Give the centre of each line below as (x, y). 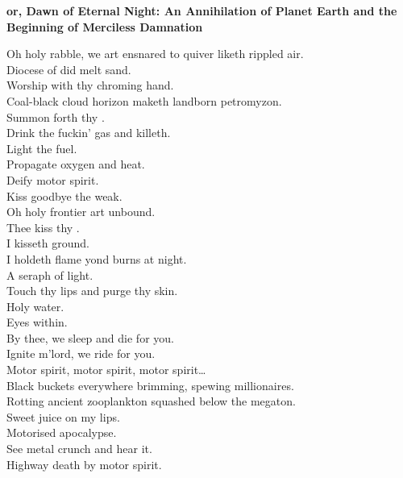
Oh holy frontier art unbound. (81, 212)
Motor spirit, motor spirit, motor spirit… (106, 370)
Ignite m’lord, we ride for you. (81, 353)
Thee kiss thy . (43, 227)
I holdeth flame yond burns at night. (97, 258)
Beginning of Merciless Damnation (105, 26)
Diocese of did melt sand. (69, 69)
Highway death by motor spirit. (84, 464)
